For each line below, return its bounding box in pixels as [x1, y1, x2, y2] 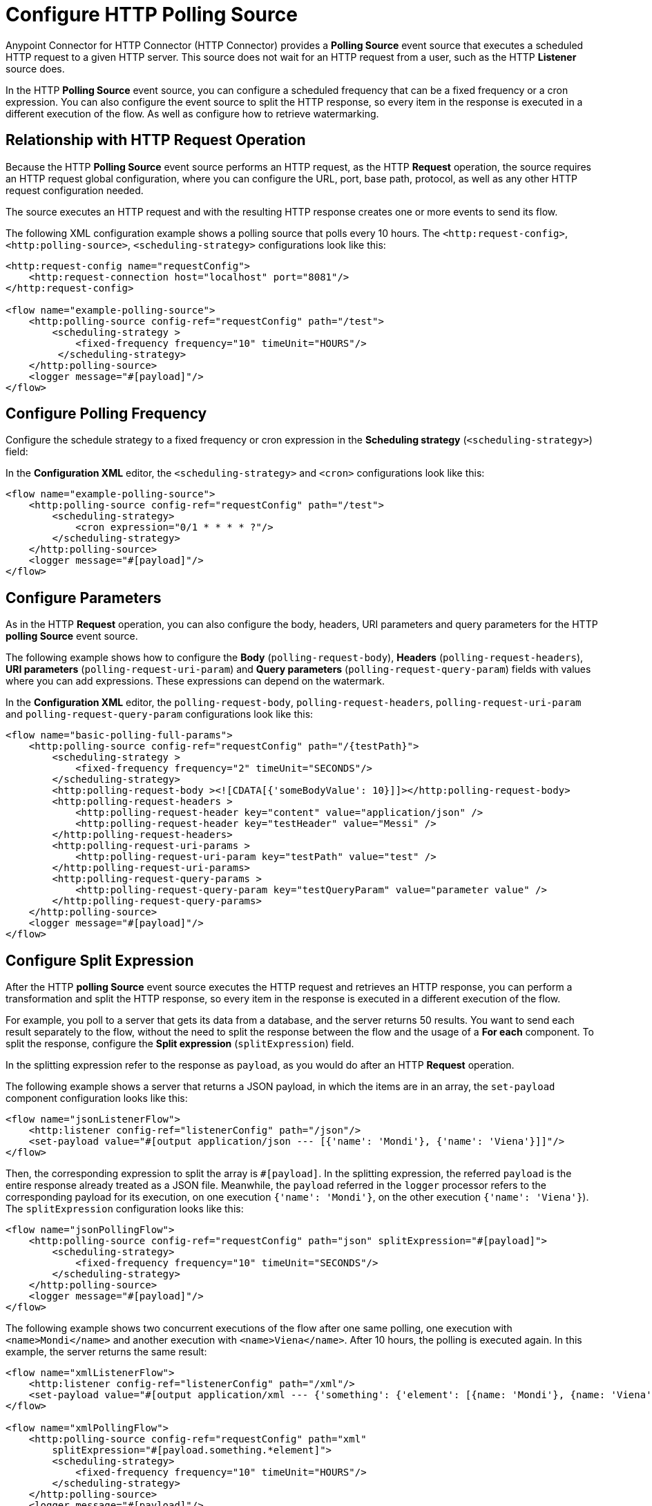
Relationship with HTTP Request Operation [6, 131, 306, 149]
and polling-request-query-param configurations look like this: [6, 708, 314, 721]
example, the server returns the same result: [6, 1346, 207, 1358]
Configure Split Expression [6, 951, 194, 969]
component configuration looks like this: [6, 1092, 188, 1105]
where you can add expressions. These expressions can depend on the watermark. [6, 675, 385, 687]
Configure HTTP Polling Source [6, 3, 298, 26]
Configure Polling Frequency [6, 405, 207, 423]
